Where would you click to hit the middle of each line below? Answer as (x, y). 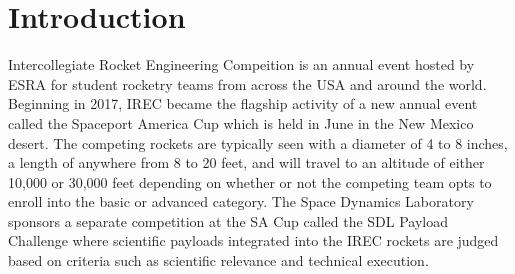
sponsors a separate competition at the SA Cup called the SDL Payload (228, 220)
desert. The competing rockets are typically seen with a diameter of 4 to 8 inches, (258, 142)
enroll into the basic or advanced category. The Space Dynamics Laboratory (241, 201)
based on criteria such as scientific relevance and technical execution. (218, 260)
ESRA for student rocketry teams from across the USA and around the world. (247, 83)
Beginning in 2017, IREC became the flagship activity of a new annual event (243, 103)
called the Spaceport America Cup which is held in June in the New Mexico (241, 122)
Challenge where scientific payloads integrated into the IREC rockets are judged (253, 240)
